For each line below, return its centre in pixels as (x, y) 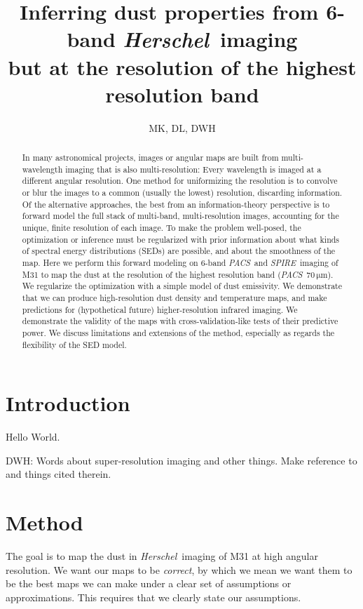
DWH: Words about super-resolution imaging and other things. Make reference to (181, 460)
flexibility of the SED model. (74, 344)
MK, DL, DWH (182, 127)
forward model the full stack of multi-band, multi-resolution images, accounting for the (180, 216)
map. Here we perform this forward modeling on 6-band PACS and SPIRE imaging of (180, 262)
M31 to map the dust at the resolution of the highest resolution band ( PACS (162, 274)
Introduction (68, 403)
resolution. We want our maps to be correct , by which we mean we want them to (179, 569)
